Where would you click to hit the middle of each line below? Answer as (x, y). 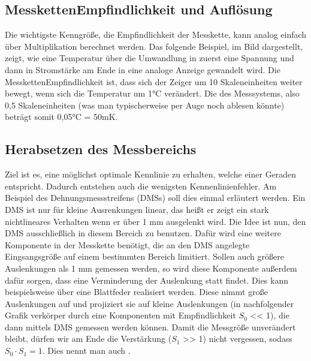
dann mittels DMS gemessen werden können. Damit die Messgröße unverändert (150, 327)
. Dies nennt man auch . (86, 351)
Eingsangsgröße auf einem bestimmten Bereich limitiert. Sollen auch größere (144, 256)
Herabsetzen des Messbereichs (101, 149)
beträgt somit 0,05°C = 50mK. (61, 117)
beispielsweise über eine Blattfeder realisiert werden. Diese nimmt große (136, 292)
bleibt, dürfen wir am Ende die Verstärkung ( (88, 339)
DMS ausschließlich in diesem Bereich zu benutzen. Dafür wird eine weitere (143, 233)
